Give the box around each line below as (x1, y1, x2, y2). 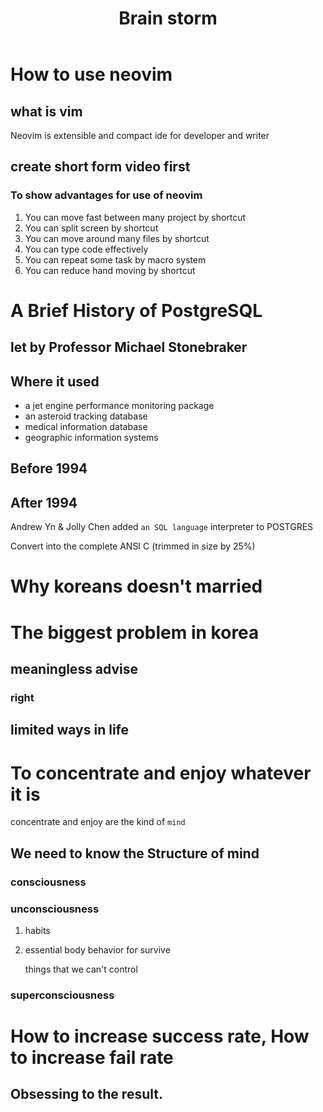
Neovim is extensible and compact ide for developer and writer (10, 130, 270, 141)
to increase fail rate (10, 1047, 174, 1069)
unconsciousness (10, 902, 100, 916)
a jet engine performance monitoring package (24, 400, 215, 412)
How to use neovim (10, 63, 173, 86)
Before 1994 (10, 460, 88, 477)
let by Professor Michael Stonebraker (10, 339, 248, 356)
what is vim (10, 103, 83, 120)
